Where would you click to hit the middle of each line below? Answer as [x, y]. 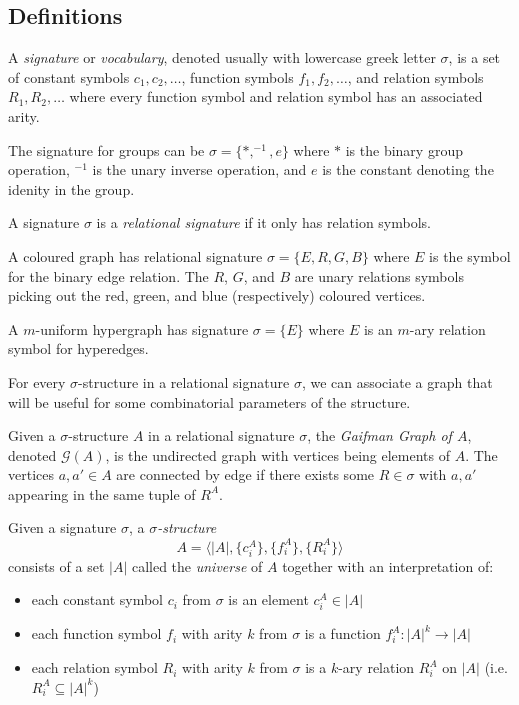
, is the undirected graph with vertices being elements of [277, 454]
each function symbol [96, 633]
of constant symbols [69, 76]
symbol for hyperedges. [78, 348]
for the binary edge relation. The [108, 275]
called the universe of [197, 565]
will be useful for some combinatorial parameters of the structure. [209, 401]
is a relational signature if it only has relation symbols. [263, 222]
